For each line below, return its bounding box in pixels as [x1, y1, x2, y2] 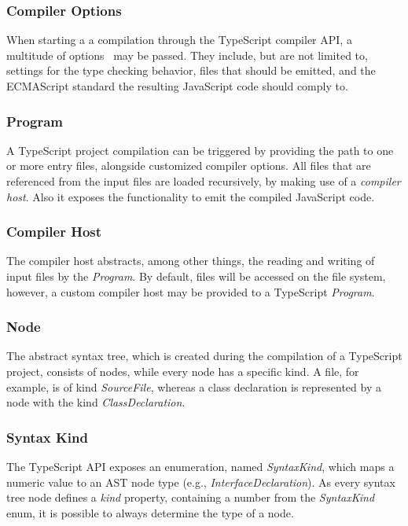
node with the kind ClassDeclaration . [6, 394, 186, 410]
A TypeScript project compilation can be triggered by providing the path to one [6, 142, 394, 158]
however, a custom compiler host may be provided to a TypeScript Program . [6, 283, 375, 300]
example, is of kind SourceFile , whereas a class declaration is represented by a [6, 378, 381, 395]
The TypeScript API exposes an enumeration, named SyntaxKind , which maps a [6, 458, 395, 474]
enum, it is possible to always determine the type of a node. [6, 504, 294, 520]
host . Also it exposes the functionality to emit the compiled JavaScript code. [6, 188, 375, 204]
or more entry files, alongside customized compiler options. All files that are [6, 157, 371, 174]
